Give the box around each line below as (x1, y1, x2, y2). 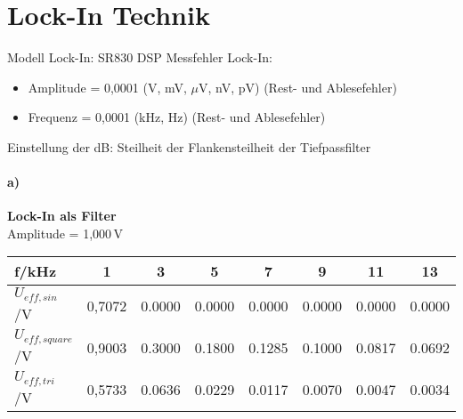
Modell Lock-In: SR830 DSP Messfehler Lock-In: (7, 48, 272, 67)
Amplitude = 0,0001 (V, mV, (28, 77, 187, 96)
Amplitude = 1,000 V (7, 223, 123, 242)
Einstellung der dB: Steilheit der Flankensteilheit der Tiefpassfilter (7, 137, 371, 156)
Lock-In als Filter (7, 206, 117, 225)
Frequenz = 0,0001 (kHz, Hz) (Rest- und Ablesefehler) (28, 108, 326, 126)
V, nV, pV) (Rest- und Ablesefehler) (199, 77, 397, 96)
